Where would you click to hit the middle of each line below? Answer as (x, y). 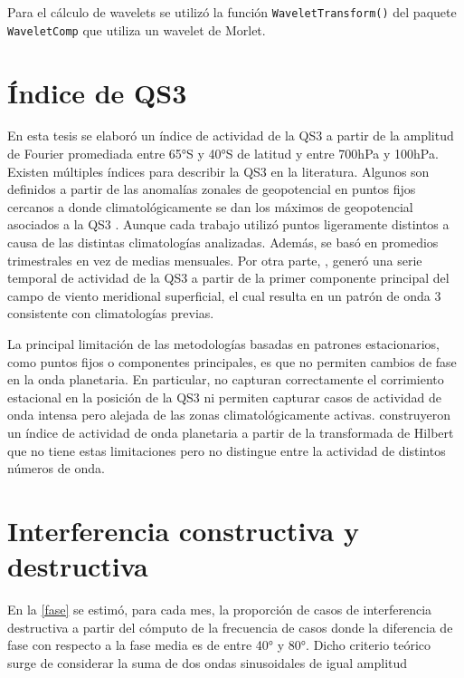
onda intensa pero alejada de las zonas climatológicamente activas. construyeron (229, 415)
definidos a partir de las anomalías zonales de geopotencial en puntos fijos (212, 189)
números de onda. (56, 468)
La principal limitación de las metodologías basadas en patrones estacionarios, (224, 343)
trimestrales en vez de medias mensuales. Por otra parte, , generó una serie (215, 260)
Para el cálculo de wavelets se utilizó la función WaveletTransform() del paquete (232, 12)
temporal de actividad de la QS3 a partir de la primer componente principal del (228, 278)
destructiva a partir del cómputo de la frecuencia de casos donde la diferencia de (230, 627)
